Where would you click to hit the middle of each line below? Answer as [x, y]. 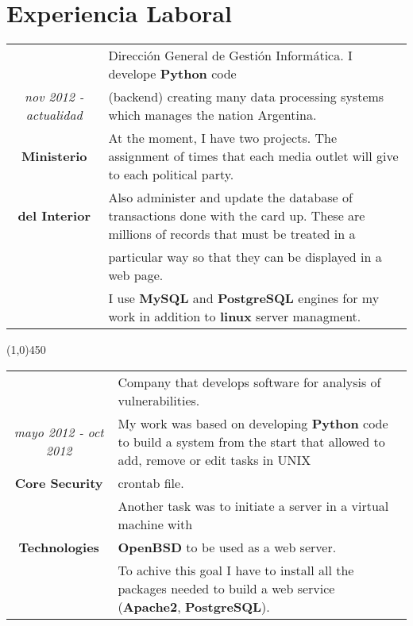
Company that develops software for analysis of [249, 382]
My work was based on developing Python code [253, 423]
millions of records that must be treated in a [232, 234]
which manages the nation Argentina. [212, 115]
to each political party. [171, 175]
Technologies [59, 547]
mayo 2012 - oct [59, 432]
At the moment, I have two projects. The [223, 138]
